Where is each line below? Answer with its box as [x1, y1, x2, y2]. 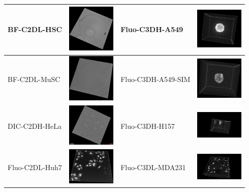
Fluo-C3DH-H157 [120, 120, 175, 131]
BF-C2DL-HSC [8, 24, 63, 35]
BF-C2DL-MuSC [8, 74, 60, 85]
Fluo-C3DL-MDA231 [120, 162, 186, 173]
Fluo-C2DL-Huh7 [8, 162, 62, 173]
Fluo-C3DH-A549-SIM [120, 74, 191, 85]
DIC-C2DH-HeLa [8, 120, 61, 131]
